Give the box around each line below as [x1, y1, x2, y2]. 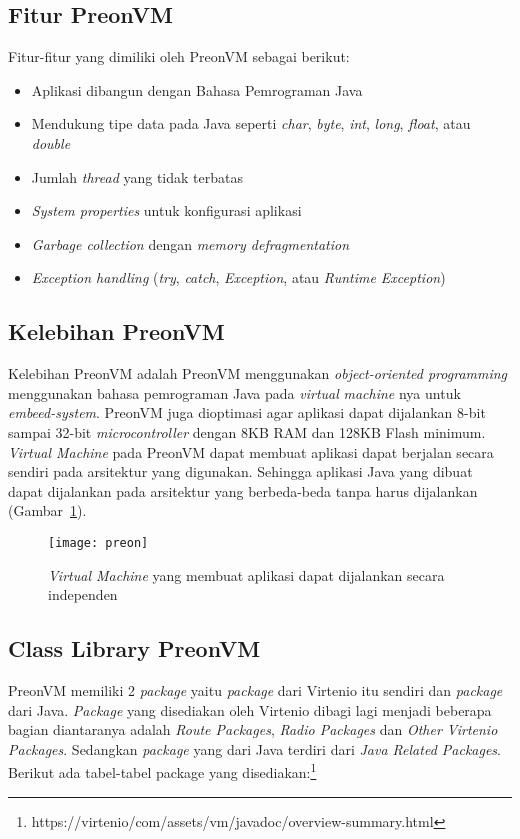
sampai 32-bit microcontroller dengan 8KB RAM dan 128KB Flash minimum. [8, 421, 486, 442]
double [31, 132, 71, 153]
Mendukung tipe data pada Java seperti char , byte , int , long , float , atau [31, 113, 471, 134]
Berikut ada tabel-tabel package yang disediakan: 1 [8, 759, 317, 782]
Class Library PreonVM [8, 633, 261, 664]
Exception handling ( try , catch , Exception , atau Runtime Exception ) [31, 267, 446, 288]
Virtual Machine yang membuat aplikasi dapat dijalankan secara [48, 564, 445, 585]
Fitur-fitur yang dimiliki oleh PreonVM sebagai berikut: [8, 46, 350, 67]
